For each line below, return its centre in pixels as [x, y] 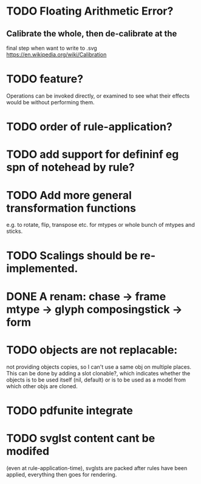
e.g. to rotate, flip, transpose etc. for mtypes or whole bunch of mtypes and [101, 225]
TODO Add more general [69, 195]
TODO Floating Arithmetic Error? [90, 11]
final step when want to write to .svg [52, 48]
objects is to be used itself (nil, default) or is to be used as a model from [96, 380]
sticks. [15, 231]
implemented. [42, 269]
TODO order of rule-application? [90, 127]
